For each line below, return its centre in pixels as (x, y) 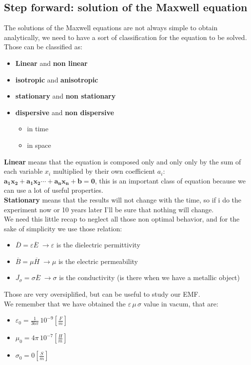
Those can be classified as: (43, 47)
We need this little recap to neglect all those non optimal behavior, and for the (122, 219)
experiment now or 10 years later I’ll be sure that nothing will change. (109, 209)
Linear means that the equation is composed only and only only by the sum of (123, 161)
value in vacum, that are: (181, 303)
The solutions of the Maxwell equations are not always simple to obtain (111, 28)
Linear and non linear (51, 63)
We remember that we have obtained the (65, 303)
